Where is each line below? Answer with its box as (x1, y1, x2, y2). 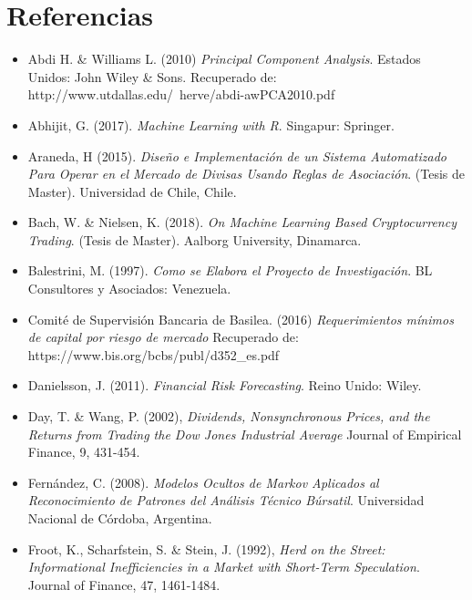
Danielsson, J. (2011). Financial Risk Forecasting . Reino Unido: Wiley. (27, 376, 422, 395)
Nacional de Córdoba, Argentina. (27, 509, 212, 527)
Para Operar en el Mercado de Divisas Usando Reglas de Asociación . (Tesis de (27, 164, 466, 183)
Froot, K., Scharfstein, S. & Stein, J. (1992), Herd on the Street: (27, 539, 385, 558)
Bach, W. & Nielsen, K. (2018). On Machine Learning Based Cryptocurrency (27, 212, 457, 232)
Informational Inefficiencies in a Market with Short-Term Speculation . (27, 557, 420, 576)
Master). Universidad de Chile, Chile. (27, 181, 237, 201)
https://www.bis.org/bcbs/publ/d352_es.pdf (27, 345, 280, 364)
